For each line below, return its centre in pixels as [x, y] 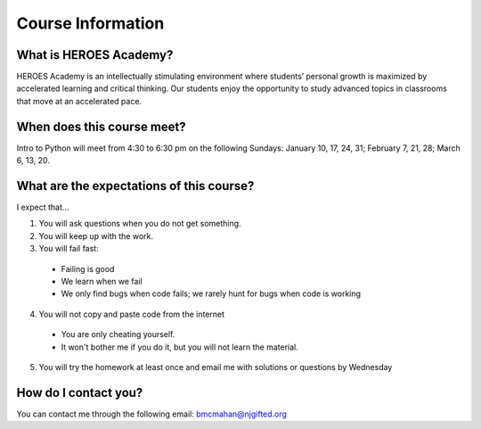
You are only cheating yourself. [118, 334]
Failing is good [88, 268]
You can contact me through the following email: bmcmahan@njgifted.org [151, 414]
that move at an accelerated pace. [79, 101]
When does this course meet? [101, 126]
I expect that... [43, 207]
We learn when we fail [102, 281]
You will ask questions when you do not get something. [140, 224]
